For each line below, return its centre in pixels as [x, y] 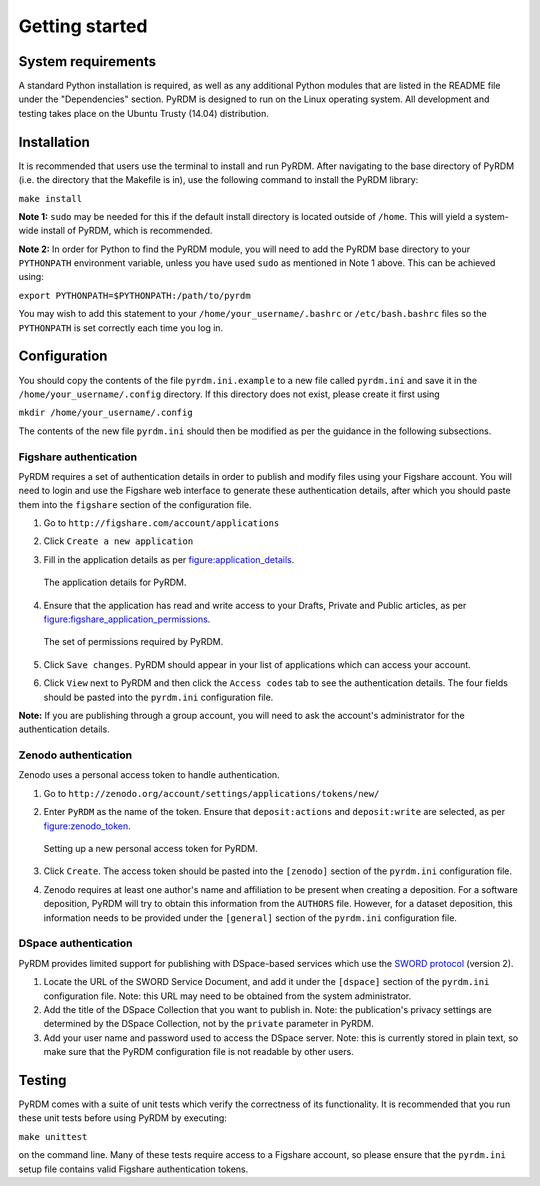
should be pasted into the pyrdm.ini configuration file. [158, 697]
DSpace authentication [75, 943]
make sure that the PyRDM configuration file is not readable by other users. [198, 1052]
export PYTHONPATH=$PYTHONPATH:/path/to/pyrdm [134, 295]
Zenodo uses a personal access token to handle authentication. [149, 775]
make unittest [53, 1136]
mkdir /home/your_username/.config [106, 413]
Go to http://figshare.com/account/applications [161, 523]
